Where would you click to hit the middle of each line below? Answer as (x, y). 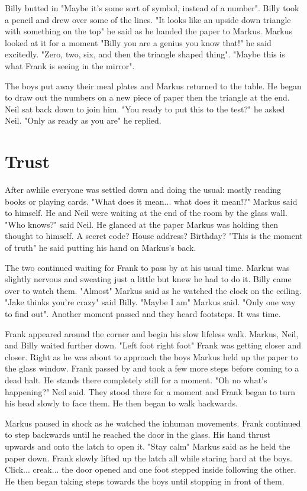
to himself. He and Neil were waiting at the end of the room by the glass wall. (146, 213)
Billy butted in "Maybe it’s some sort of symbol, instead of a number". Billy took (152, 8)
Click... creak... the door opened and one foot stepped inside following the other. (151, 469)
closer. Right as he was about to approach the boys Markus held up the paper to (151, 356)
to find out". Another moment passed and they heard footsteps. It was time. (143, 314)
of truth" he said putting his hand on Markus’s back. (101, 248)
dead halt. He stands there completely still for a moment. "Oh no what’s (136, 379)
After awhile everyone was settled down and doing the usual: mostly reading (143, 190)
